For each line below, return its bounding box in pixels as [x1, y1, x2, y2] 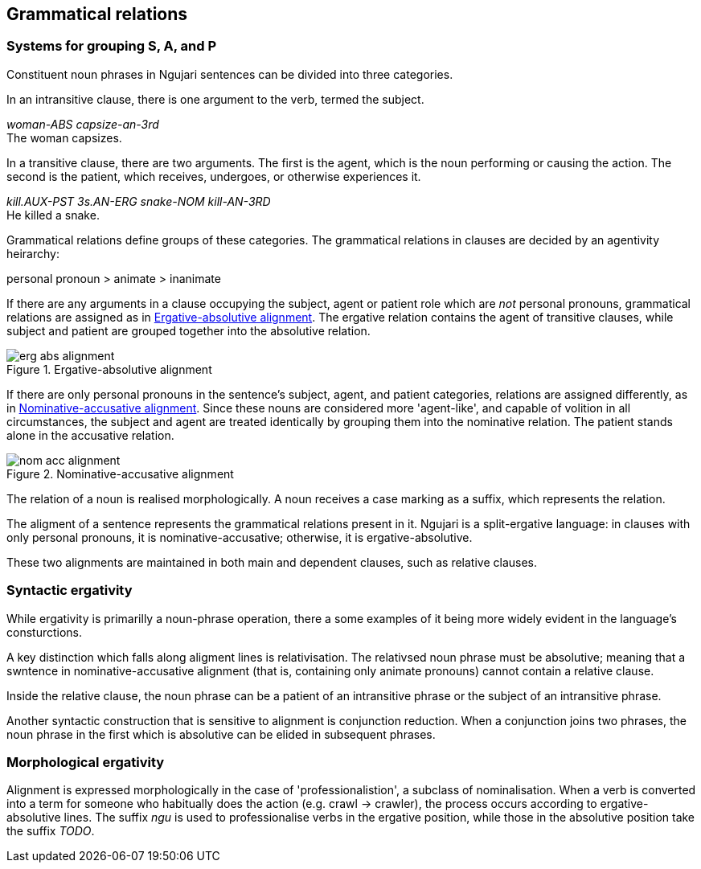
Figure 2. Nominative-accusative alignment [6, 466, 234, 481]
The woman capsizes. [6, 130, 122, 145]
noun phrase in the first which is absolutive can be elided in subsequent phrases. [6, 727, 436, 741]
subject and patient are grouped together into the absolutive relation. [6, 323, 371, 338]
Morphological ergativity [6, 753, 165, 770]
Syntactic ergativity [6, 582, 133, 599]
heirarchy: [6, 246, 59, 260]
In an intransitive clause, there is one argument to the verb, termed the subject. [6, 92, 424, 106]
